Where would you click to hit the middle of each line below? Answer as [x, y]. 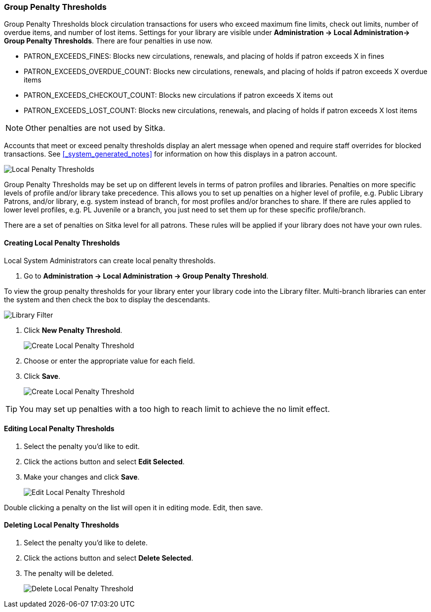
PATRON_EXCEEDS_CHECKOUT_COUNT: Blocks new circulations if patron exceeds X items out [178, 95]
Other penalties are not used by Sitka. [95, 128]
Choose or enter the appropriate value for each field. [109, 361]
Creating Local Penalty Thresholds [62, 243]
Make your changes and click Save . [82, 477]
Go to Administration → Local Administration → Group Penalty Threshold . [146, 276]
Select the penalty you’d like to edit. [82, 446]
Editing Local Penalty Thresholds [59, 429]
